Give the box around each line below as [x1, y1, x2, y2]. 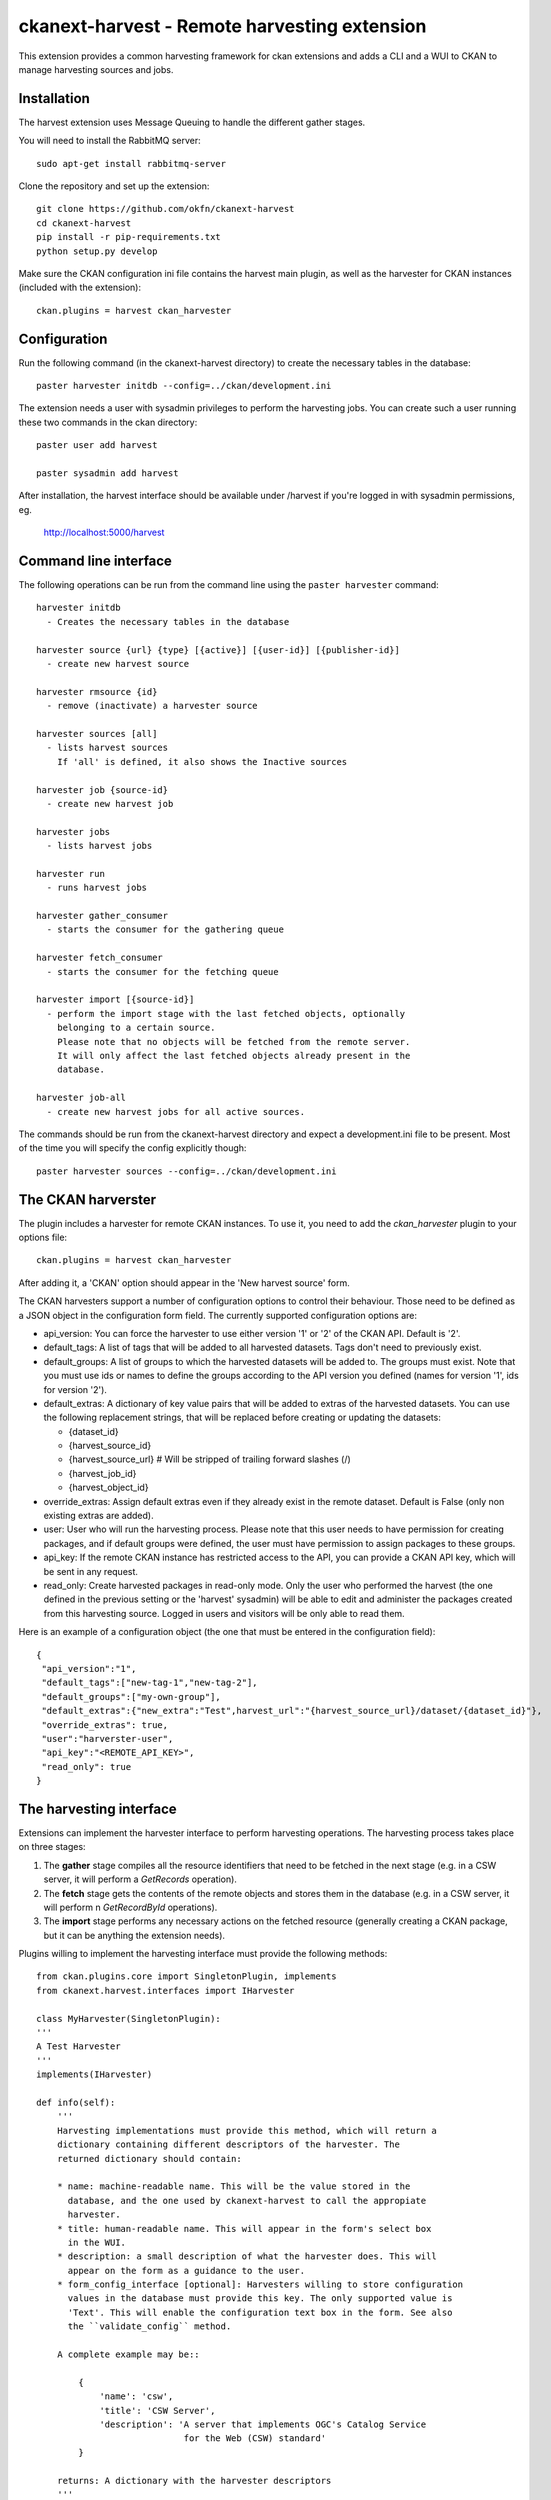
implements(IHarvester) [36, 2069, 153, 2080]
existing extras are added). [43, 1510, 154, 1522]
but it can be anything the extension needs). [43, 1929, 225, 1941]
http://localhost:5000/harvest [43, 526, 165, 539]
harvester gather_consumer [36, 910, 169, 922]
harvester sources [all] [36, 728, 158, 739]
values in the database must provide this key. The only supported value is [67, 2293, 453, 2304]
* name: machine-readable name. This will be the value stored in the [56, 2181, 411, 2192]
